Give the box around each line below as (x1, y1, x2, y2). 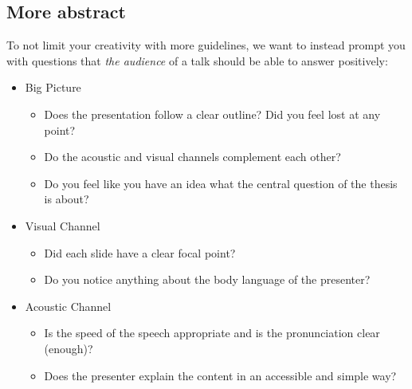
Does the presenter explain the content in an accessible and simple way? (44, 367, 397, 383)
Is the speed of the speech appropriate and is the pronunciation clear (44, 324, 380, 341)
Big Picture (25, 79, 81, 96)
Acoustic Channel (25, 297, 112, 314)
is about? (44, 191, 89, 207)
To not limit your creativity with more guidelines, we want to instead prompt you (6, 37, 406, 53)
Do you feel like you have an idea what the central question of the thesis (44, 175, 398, 191)
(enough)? (44, 340, 93, 356)
